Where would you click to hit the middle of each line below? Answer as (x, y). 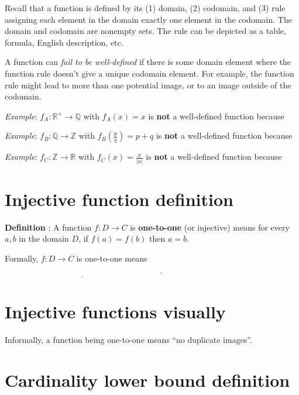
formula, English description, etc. (64, 42)
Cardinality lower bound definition (147, 379)
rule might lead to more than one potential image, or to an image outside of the (148, 85)
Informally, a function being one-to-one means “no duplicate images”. (128, 339)
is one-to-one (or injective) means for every (210, 227)
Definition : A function (48, 227)
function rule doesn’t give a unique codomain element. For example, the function (149, 73)
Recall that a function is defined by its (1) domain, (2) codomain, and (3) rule (145, 8)
